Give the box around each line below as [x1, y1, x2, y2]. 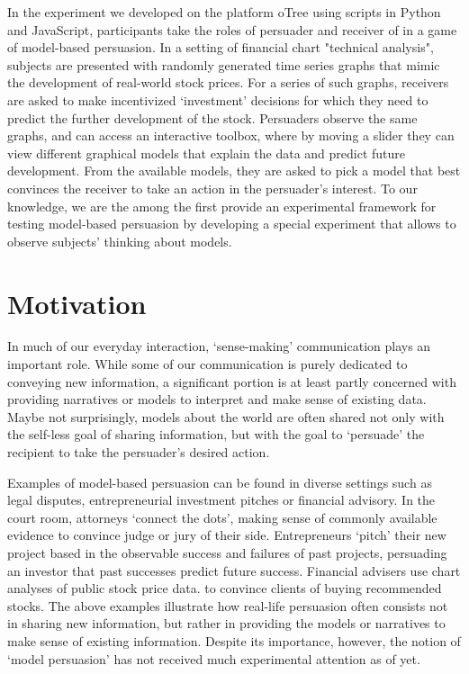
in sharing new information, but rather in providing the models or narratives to [7, 614, 446, 633]
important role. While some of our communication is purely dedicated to [7, 355, 408, 373]
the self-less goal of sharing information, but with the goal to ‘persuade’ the [7, 425, 425, 444]
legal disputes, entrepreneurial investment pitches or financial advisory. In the [7, 490, 436, 509]
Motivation [7, 284, 147, 321]
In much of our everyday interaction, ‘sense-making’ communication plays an [7, 337, 431, 355]
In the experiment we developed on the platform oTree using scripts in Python [7, 3, 441, 21]
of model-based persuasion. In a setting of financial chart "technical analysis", [7, 38, 434, 57]
